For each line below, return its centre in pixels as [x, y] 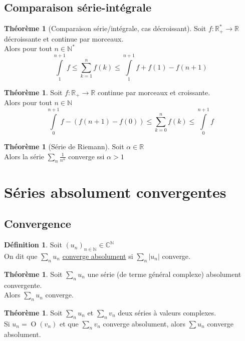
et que [69, 323]
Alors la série [24, 156]
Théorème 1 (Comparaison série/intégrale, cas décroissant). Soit [105, 28]
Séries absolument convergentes [115, 192]
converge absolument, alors [144, 323]
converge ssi [86, 156]
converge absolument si [98, 256]
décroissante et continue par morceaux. [64, 38]
